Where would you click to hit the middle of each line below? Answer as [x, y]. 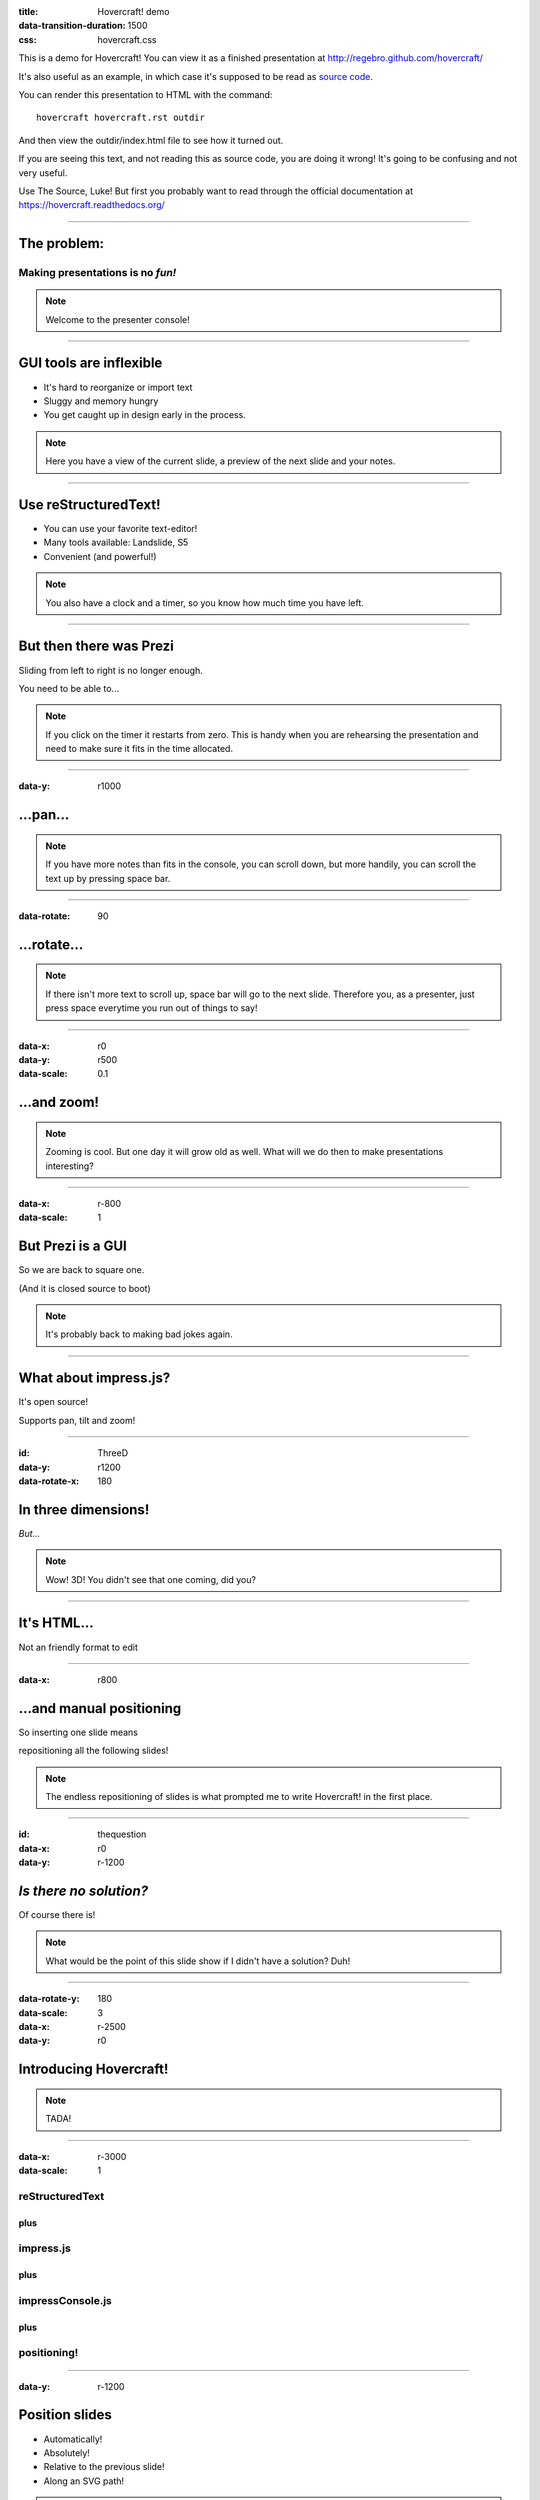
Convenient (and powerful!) [100, 556]
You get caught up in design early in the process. [145, 415]
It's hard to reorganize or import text [118, 387]
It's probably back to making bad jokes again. [139, 1334]
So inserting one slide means [78, 1732]
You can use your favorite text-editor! [120, 529]
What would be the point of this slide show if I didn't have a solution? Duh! [198, 1961]
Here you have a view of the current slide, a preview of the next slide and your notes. [220, 461]
